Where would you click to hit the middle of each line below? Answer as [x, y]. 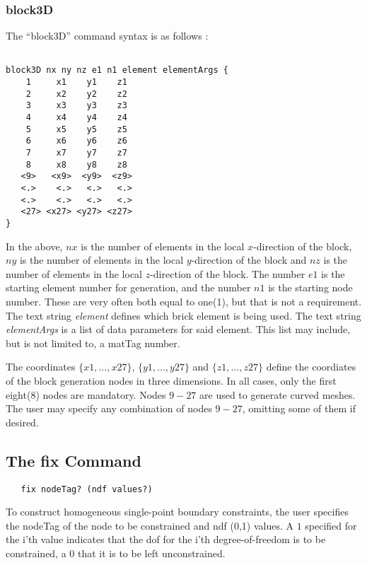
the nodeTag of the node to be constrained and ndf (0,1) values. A [150, 525]
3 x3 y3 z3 [76, 106]
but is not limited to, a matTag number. [93, 343]
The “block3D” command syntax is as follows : [107, 36]
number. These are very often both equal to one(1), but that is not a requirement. [184, 302]
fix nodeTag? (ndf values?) [87, 489]
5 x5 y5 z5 [76, 129]
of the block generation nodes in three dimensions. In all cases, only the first [171, 380]
